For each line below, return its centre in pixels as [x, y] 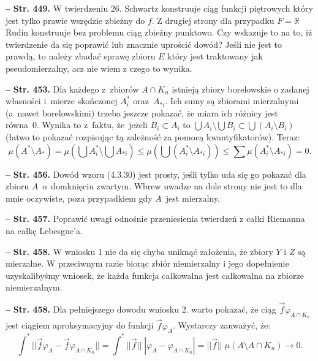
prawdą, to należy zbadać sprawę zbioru [81, 56]
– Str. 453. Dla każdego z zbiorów [72, 89]
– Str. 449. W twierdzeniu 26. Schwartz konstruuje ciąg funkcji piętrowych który [159, 8]
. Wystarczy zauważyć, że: [222, 325]
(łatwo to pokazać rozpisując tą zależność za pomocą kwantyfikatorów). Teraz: [153, 136]
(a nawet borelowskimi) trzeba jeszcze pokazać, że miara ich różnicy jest [142, 112]
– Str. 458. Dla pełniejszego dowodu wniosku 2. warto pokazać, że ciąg [141, 309]
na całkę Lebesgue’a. [44, 230]
